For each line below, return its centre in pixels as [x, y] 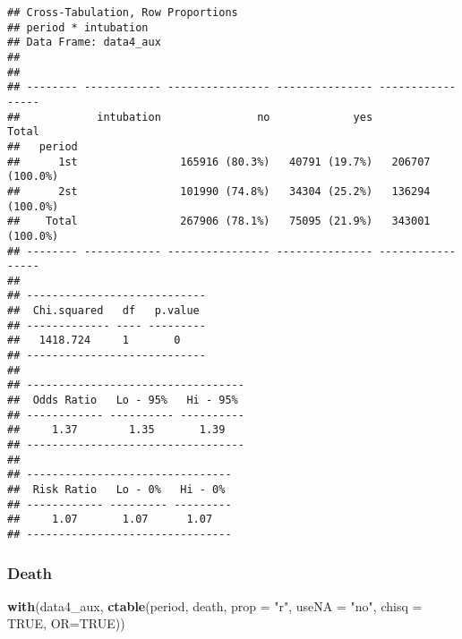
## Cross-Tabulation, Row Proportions [123, 13]
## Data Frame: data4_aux [84, 43]
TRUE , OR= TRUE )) [66, 623]
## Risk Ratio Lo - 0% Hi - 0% [116, 490]
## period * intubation [78, 27]
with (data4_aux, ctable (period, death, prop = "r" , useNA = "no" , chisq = [215, 605]
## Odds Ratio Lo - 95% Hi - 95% [123, 400]
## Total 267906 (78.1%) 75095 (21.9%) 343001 [219, 222]
